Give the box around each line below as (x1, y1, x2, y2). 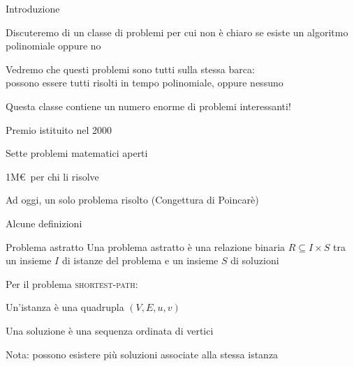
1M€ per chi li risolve (6, 169, 99, 183)
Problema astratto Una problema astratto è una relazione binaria (6, 239, 286, 254)
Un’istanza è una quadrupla (6, 300, 124, 314)
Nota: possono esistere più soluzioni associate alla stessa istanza (6, 346, 279, 361)
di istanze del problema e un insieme (61, 253, 219, 268)
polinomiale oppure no (6, 38, 101, 53)
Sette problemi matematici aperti (6, 146, 148, 160)
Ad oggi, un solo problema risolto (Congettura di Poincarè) (6, 192, 259, 207)
